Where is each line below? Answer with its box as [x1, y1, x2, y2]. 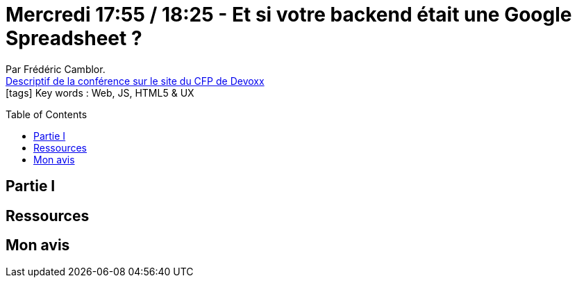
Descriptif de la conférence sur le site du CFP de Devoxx [6, 74, 265, 87]
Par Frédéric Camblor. [6, 63, 106, 75]
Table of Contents [6, 108, 87, 120]
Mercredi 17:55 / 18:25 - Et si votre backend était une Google [6, 3, 572, 26]
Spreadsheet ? [6, 26, 142, 50]
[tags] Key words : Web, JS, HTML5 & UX [6, 86, 194, 99]
